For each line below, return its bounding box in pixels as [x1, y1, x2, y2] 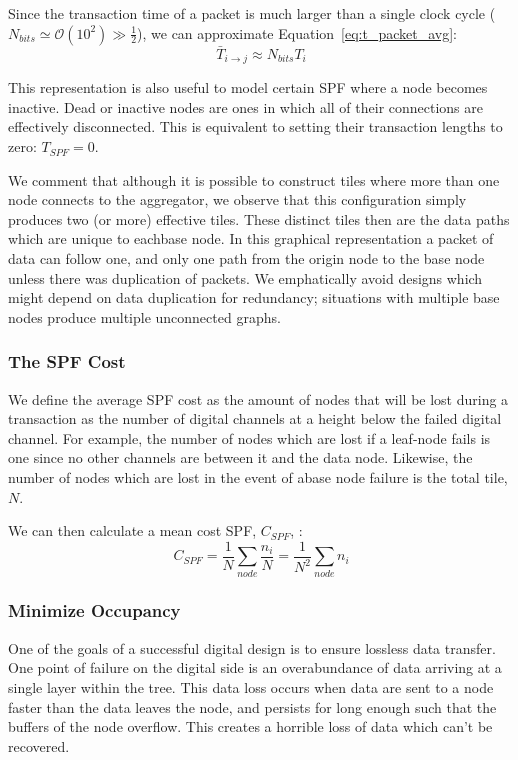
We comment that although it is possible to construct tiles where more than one [8, 169, 500, 190]
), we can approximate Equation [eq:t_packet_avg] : [137, 22, 457, 43]
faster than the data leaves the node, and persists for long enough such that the [8, 696, 497, 717]
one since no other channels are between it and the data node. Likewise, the [8, 447, 473, 468]
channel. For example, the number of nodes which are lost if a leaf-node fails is [8, 427, 491, 448]
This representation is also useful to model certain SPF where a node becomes [8, 77, 488, 98]
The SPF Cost [8, 349, 126, 374]
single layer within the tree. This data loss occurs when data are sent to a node [8, 676, 494, 697]
